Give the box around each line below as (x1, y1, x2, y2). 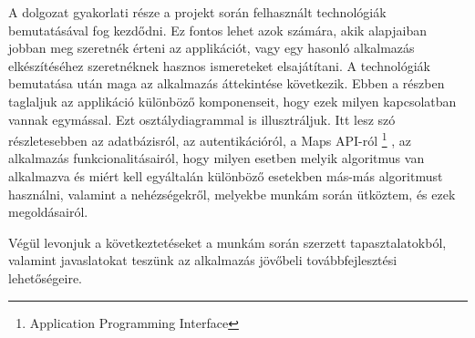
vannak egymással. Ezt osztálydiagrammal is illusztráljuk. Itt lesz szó (8, 109, 396, 128)
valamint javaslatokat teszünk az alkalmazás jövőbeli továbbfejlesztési (8, 251, 398, 270)
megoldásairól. (8, 202, 88, 221)
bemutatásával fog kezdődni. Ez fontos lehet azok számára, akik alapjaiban (8, 20, 427, 39)
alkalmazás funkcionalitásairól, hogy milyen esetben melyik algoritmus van (8, 149, 425, 168)
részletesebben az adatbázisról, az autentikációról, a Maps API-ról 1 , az (8, 128, 412, 149)
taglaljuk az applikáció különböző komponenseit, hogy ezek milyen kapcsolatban (8, 91, 457, 110)
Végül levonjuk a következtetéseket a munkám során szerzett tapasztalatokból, (8, 232, 447, 251)
